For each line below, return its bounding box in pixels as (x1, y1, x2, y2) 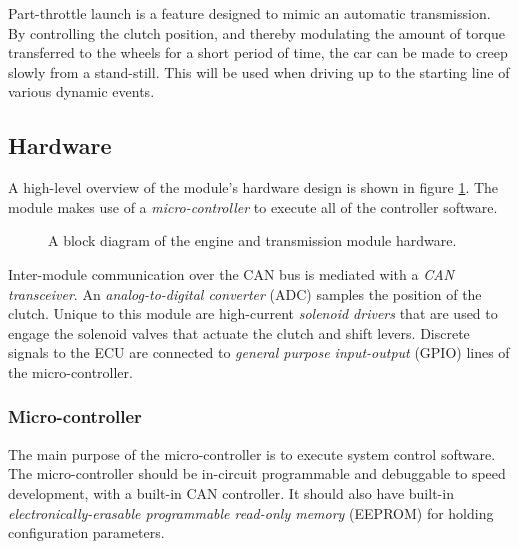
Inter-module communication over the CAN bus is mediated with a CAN (8, 263, 454, 284)
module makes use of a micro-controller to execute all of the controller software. (8, 196, 498, 217)
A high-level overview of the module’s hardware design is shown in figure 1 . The (8, 177, 499, 198)
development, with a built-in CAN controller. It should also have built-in (8, 482, 454, 503)
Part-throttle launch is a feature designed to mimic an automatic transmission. (8, 3, 491, 23)
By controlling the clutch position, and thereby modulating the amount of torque (8, 22, 506, 43)
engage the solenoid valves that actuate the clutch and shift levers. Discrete (8, 322, 470, 343)
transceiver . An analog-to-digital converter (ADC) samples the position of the (8, 283, 482, 304)
